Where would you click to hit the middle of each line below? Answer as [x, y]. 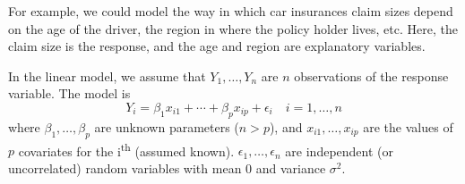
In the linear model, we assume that [107, 75]
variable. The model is [69, 93]
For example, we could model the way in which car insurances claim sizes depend [231, 11]
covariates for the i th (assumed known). [126, 149]
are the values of [408, 126]
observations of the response [371, 75]
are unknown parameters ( [167, 126]
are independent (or [339, 151]
